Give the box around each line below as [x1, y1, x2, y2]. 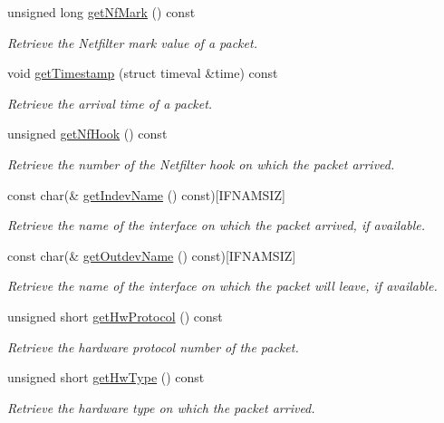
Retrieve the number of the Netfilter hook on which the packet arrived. [7, 154, 395, 173]
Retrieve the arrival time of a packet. [7, 93, 213, 112]
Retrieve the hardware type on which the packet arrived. [7, 398, 315, 417]
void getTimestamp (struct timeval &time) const [7, 63, 278, 82]
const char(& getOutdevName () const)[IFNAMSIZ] [7, 245, 296, 264]
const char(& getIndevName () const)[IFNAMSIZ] [7, 185, 285, 204]
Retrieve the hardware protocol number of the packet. [7, 337, 299, 356]
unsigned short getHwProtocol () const [7, 306, 223, 325]
